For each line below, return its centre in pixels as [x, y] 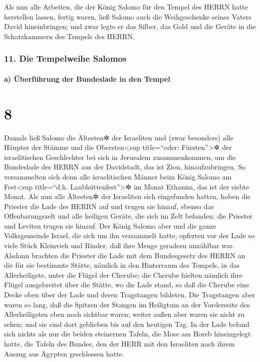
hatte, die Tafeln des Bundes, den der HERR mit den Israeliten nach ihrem [119, 343]
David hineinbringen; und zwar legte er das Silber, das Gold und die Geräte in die [130, 26]
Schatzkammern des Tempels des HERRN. [69, 36]
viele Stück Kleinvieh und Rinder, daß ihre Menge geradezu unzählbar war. [119, 245]
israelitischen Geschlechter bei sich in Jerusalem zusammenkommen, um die [120, 157]
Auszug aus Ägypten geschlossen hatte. [64, 353]
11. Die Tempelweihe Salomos [65, 58]
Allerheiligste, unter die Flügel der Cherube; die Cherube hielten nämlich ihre [123, 275]
